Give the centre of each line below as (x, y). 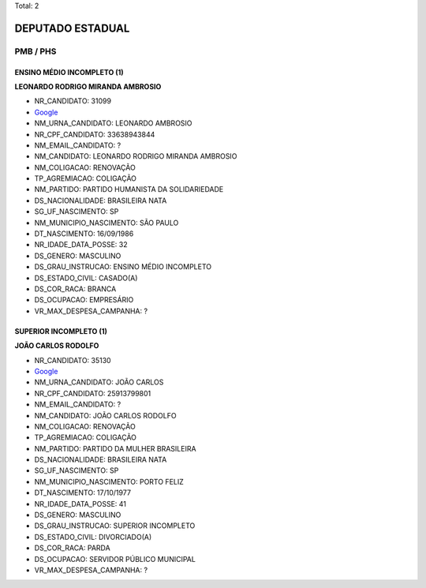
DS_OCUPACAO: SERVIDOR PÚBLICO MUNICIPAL (115, 559)
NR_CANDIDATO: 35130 (73, 360)
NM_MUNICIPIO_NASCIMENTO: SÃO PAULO (106, 223)
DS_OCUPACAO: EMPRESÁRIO (84, 300)
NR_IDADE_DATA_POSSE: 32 (81, 245)
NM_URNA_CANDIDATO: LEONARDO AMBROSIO (113, 123)
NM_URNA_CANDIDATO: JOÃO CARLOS (99, 382)
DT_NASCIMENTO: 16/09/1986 (84, 234)
